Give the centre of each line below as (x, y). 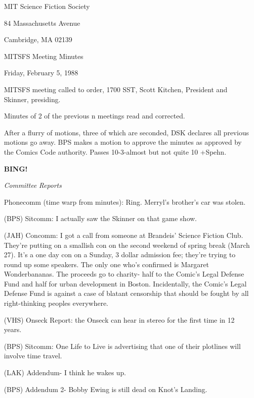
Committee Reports (33, 185)
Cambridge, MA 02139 (38, 39)
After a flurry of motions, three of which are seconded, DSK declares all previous (127, 132)
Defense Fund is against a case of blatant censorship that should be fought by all (127, 293)
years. (13, 329)
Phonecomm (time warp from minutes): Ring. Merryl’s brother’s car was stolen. (125, 201)
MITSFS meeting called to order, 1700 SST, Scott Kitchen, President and (116, 89)
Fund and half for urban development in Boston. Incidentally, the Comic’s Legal (125, 283)
